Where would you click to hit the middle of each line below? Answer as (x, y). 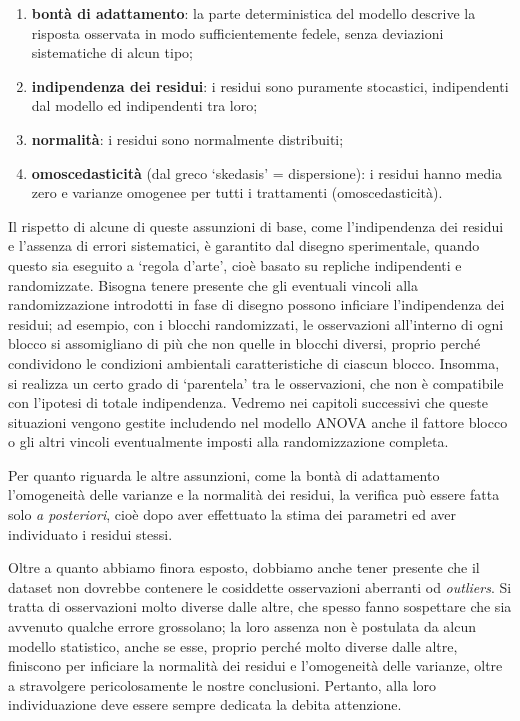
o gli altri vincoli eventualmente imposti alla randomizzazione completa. (228, 441)
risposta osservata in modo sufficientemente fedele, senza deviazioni (237, 32)
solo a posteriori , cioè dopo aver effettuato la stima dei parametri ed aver (232, 514)
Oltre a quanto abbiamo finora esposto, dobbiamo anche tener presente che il (244, 567)
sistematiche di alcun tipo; (112, 52)
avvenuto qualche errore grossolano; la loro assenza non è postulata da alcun (242, 626)
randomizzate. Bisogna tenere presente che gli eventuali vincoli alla (213, 284)
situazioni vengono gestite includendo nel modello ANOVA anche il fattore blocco (258, 421)
